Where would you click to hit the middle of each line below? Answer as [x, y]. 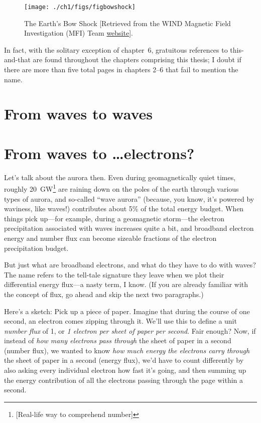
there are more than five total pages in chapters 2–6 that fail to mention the [121, 69]
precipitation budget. [36, 248]
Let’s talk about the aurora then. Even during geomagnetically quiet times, [120, 177]
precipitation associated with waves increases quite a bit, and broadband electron [129, 228]
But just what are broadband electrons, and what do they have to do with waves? [130, 265]
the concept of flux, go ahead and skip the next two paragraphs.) [104, 294]
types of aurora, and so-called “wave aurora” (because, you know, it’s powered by [129, 198]
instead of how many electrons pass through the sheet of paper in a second [118, 340]
